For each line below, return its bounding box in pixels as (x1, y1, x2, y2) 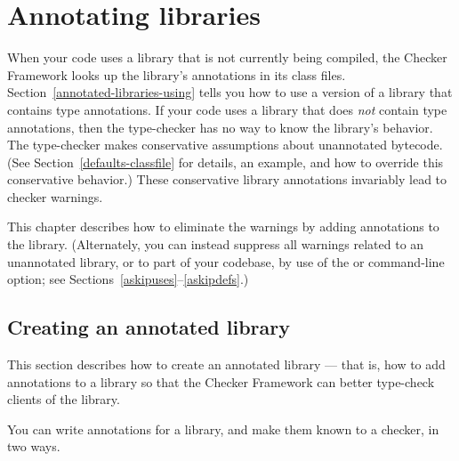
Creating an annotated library (7, 313, 290, 341)
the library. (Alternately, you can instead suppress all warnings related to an (7, 235, 424, 254)
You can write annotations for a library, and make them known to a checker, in (7, 419, 439, 438)
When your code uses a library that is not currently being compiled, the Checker (7, 48, 447, 67)
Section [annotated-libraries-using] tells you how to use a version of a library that (7, 83, 453, 101)
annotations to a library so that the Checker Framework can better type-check (7, 372, 435, 391)
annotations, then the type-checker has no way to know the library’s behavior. (7, 117, 433, 136)
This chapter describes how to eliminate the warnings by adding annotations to (7, 217, 439, 236)
